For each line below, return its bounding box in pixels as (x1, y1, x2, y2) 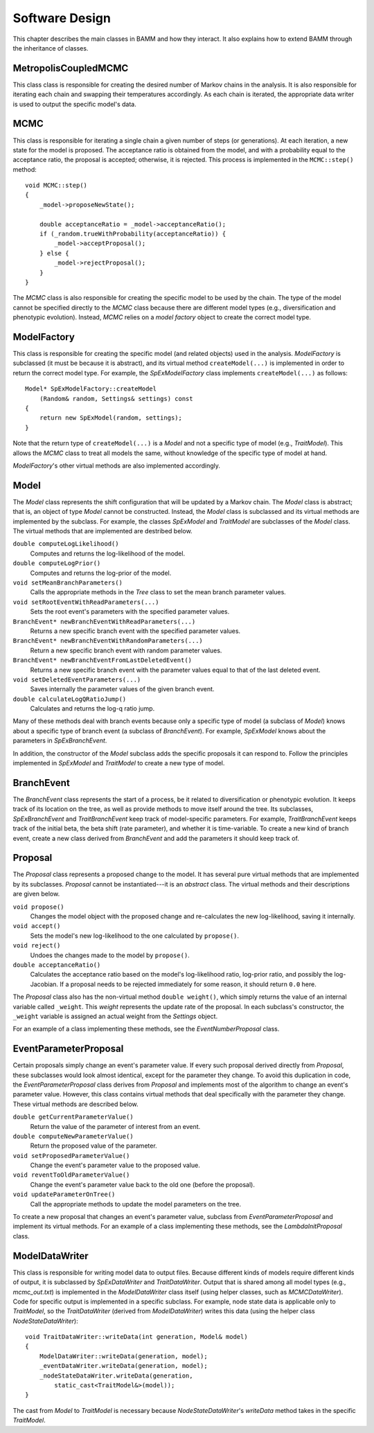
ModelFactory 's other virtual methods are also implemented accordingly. (12, 461, 221, 470)
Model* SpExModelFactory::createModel (25, 385, 157, 393)
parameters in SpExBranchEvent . (12, 736, 107, 745)
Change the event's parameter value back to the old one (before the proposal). (30, 1180, 256, 1189)
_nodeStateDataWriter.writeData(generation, (39, 1371, 193, 1380)
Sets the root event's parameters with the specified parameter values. (30, 607, 230, 616)
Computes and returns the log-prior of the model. (30, 569, 172, 577)
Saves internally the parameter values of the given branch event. (30, 685, 215, 693)
